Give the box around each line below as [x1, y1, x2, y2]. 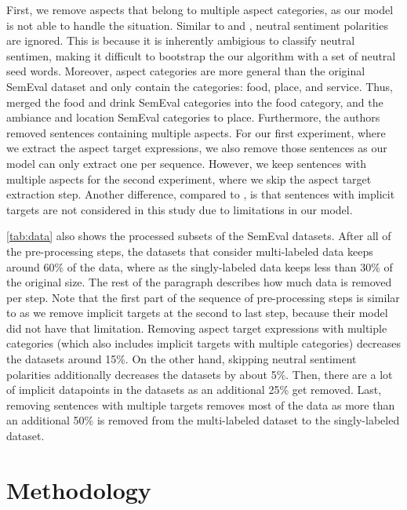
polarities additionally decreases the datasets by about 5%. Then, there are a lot [6, 366, 393, 382]
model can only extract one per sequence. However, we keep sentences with [6, 155, 367, 171]
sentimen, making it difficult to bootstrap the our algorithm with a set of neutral [6, 47, 396, 64]
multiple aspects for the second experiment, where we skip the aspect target [6, 170, 372, 187]
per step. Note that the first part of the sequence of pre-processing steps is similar [6, 289, 400, 305]
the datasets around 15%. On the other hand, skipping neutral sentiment [6, 351, 357, 367]
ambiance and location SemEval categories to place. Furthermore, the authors [6, 109, 380, 126]
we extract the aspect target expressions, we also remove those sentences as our [6, 140, 387, 156]
